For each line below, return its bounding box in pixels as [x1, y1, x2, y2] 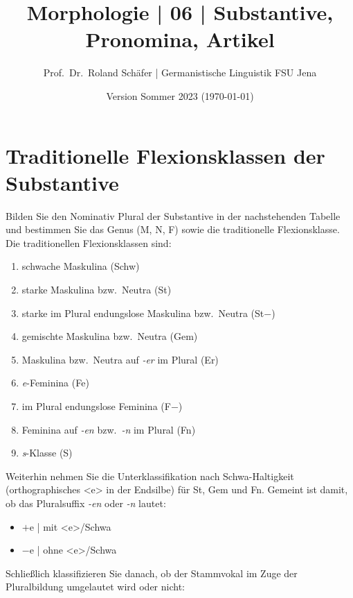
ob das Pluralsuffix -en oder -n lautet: [6, 495, 166, 510]
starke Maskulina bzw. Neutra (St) [21, 282, 172, 296]
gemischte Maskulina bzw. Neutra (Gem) [21, 329, 198, 343]
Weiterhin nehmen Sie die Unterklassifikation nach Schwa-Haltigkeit [6, 468, 294, 483]
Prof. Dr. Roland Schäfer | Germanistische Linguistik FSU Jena [43, 65, 317, 80]
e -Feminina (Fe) [21, 375, 89, 390]
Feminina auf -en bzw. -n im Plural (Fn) [21, 422, 196, 436]
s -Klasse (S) [21, 445, 73, 460]
